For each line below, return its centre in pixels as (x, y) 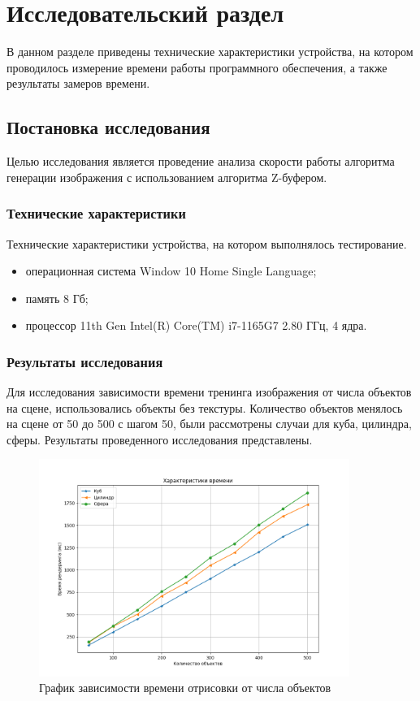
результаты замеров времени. (78, 83)
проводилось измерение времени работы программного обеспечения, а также (197, 67)
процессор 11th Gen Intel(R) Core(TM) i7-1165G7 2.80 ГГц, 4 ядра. (196, 325)
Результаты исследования (85, 361)
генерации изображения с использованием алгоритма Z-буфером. (167, 177)
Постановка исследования (108, 127)
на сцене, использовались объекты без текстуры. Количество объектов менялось (205, 407)
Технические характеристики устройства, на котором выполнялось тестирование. (207, 243)
